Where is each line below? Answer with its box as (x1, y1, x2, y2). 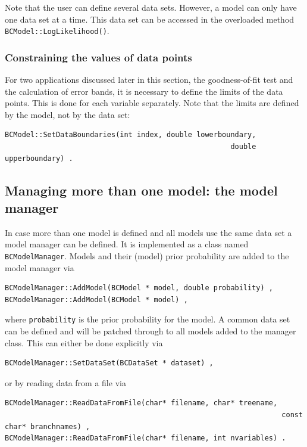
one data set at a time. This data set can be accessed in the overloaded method (5, 13, 295, 25)
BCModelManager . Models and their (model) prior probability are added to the (5, 250, 289, 262)
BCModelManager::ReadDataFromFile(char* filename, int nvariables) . (5, 434, 286, 443)
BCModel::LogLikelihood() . (5, 24, 109, 37)
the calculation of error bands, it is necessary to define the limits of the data (5, 85, 283, 97)
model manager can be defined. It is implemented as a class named (5, 238, 249, 250)
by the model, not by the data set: (5, 108, 130, 120)
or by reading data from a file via (5, 376, 126, 389)
